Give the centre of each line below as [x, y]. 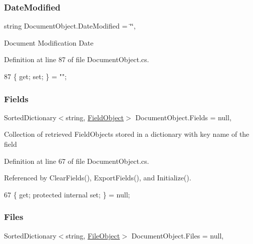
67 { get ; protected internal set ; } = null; [67, 194]
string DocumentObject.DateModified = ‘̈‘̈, [70, 26]
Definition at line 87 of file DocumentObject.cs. [77, 59]
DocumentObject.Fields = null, [183, 117]
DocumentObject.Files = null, [178, 235]
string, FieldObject [95, 117]
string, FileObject [93, 235]
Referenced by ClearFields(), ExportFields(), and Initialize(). [98, 178]
